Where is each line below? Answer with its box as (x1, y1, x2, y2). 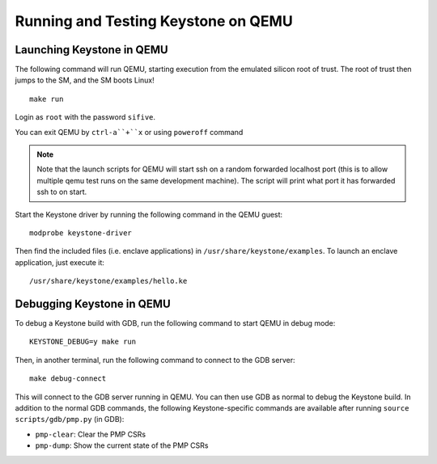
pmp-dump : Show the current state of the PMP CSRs (35, 441, 209, 450)
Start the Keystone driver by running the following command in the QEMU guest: (15, 209, 283, 219)
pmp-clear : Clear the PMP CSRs (35, 429, 146, 439)
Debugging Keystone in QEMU (15, 297, 172, 310)
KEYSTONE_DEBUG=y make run (29, 337, 137, 347)
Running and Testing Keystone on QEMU (15, 12, 293, 30)
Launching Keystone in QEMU (15, 43, 169, 57)
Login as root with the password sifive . (15, 112, 156, 122)
